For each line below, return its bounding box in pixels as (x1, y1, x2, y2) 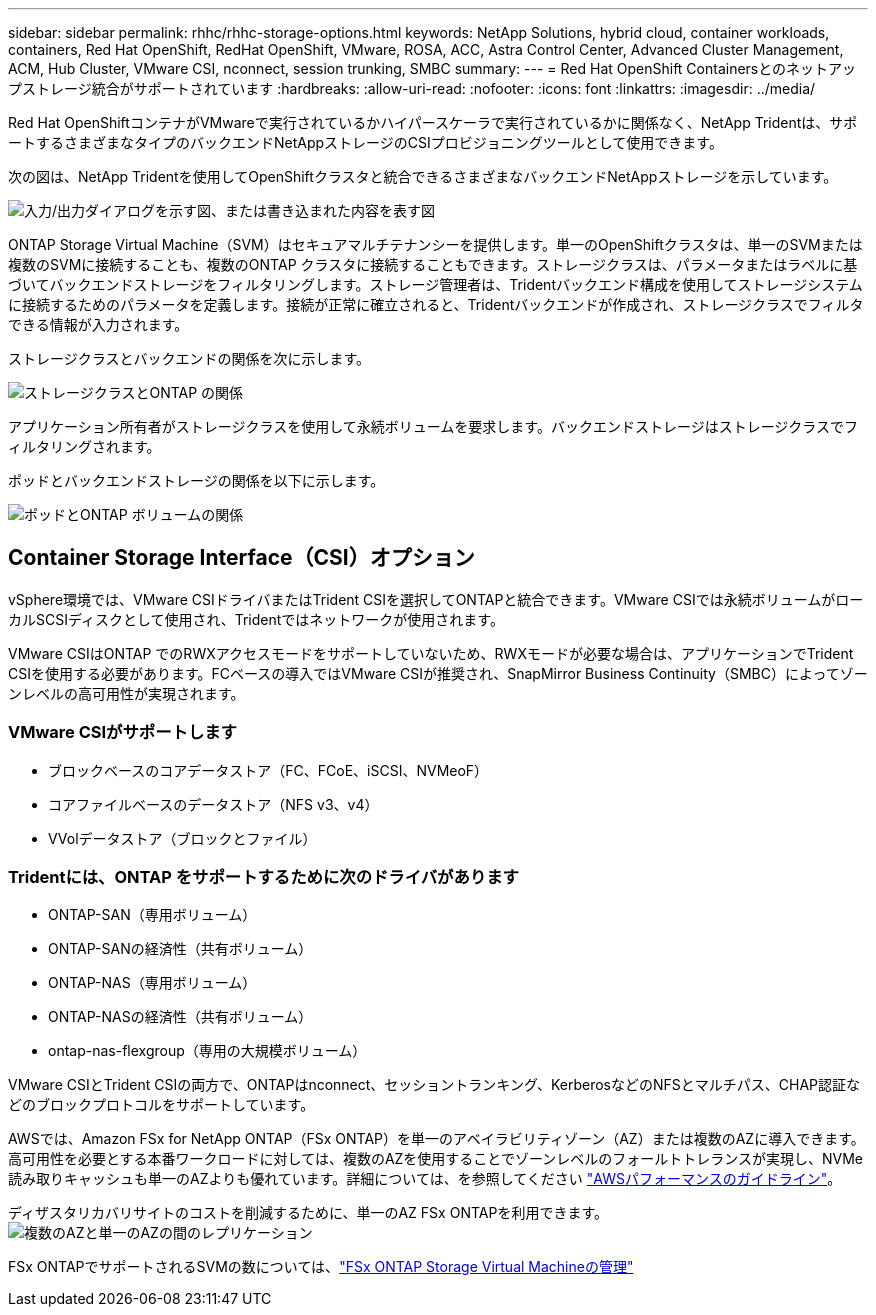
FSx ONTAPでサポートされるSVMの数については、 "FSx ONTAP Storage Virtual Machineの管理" (8, 1258, 634, 1276)
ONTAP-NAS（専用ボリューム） (48, 974, 257, 992)
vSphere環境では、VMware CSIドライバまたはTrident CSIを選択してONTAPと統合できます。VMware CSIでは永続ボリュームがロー (8, 590, 864, 608)
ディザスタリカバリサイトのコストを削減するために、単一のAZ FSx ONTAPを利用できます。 (8, 1204, 608, 1222)
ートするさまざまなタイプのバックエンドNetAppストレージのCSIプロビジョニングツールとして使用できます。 (8, 134, 723, 151)
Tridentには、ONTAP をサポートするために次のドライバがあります (8, 866, 519, 887)
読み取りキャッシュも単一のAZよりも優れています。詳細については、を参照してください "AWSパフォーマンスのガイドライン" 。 (8, 1170, 842, 1188)
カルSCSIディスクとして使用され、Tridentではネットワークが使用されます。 (8, 610, 504, 628)
